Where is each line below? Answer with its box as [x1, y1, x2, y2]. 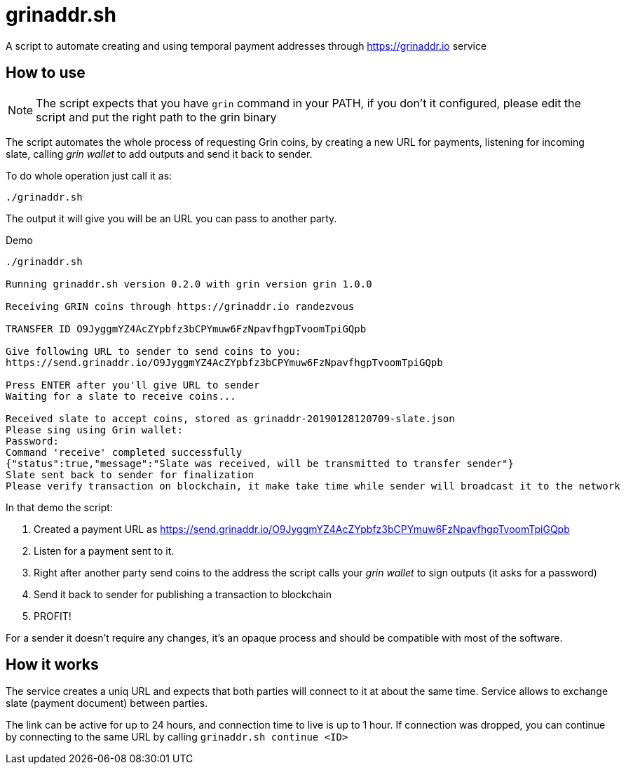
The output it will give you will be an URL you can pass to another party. [6, 212, 337, 224]
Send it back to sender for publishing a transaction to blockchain [34, 588, 332, 600]
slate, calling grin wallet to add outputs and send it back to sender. [6, 147, 313, 160]
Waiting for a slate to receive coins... [6, 390, 236, 402]
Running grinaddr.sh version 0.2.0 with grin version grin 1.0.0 [6, 278, 372, 290]
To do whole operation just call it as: [6, 169, 172, 182]
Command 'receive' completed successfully [6, 446, 243, 458]
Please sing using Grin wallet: [6, 424, 183, 435]
